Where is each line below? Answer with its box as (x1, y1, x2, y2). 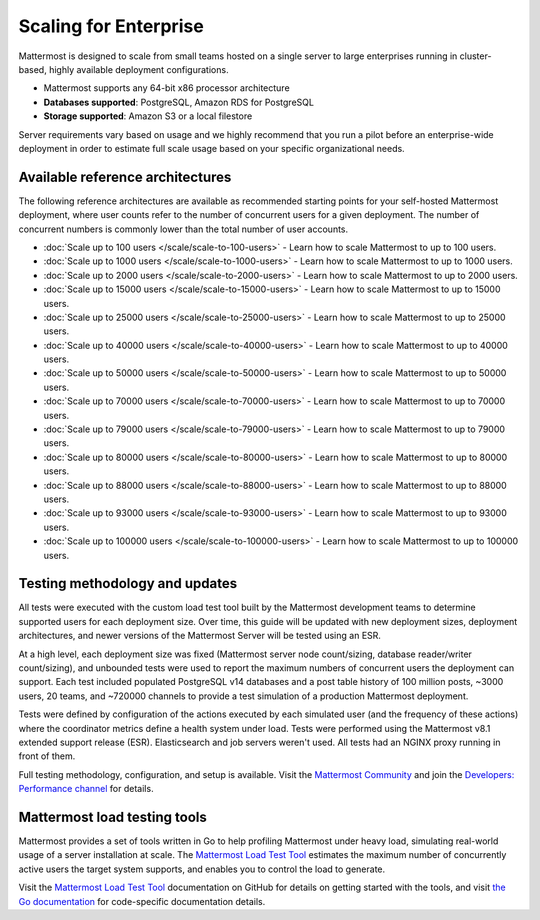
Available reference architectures (18, 168, 232, 185)
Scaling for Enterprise (18, 15, 204, 37)
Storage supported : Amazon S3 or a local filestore (43, 110, 253, 122)
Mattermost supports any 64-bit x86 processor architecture (43, 82, 290, 94)
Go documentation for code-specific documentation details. (18, 895, 266, 907)
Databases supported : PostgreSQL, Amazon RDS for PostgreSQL (43, 96, 315, 108)
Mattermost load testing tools (18, 808, 207, 825)
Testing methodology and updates (18, 575, 238, 592)
